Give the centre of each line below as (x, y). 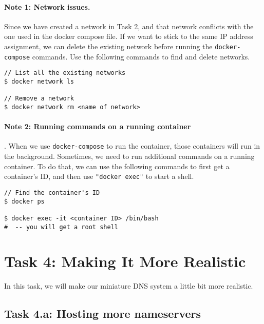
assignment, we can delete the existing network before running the (108, 46)
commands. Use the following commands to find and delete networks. (141, 56)
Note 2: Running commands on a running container (98, 126)
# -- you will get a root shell (61, 227)
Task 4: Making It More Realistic (125, 261)
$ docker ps (24, 201)
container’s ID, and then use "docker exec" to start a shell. (99, 176)
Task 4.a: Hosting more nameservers (103, 313)
